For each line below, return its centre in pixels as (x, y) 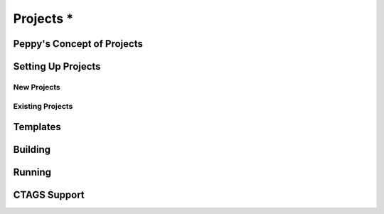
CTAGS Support (49, 195)
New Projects (37, 87)
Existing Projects (43, 106)
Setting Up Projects (57, 66)
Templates (37, 127)
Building (32, 150)
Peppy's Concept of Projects (78, 44)
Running (32, 172)
